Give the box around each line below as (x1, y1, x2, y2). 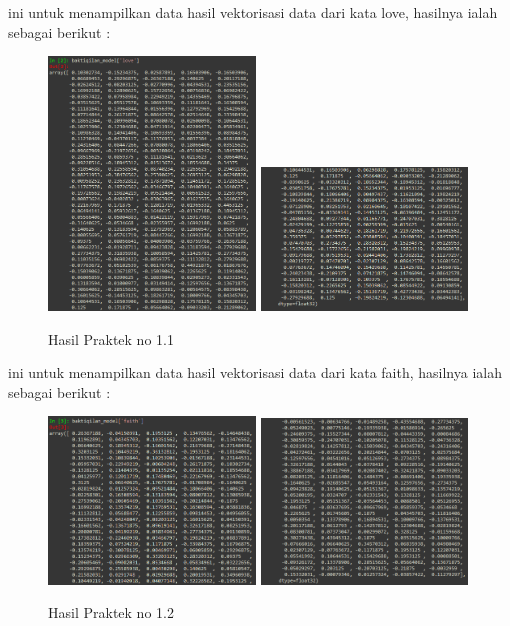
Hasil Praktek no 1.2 (48, 602, 174, 623)
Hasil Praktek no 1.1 (48, 328, 174, 349)
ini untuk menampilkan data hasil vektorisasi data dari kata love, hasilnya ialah (8, 2, 498, 22)
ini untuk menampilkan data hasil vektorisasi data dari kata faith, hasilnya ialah (8, 362, 502, 383)
